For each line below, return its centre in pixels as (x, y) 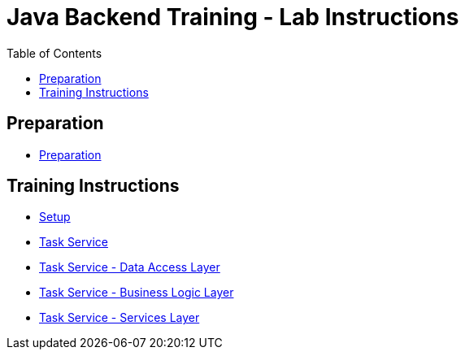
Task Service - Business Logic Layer (137, 293)
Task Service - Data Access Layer (130, 267)
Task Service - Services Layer (120, 318)
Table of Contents (54, 53)
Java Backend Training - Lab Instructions (233, 17)
